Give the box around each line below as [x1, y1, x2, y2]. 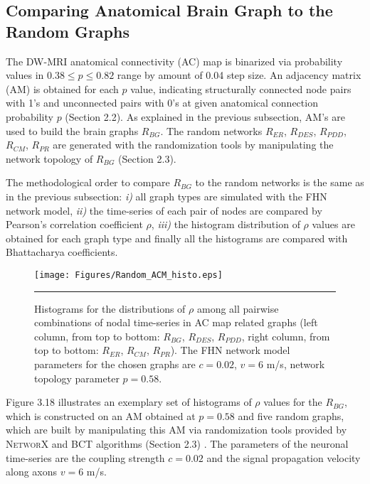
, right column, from [241, 328, 330, 343]
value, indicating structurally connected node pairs [130, 81, 351, 96]
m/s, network [266, 356, 325, 371]
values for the [263, 394, 322, 409]
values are [312, 217, 355, 232]
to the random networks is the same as [195, 175, 364, 190]
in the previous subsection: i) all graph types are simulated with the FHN [6, 188, 327, 203]
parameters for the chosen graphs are [34, 356, 196, 371]
